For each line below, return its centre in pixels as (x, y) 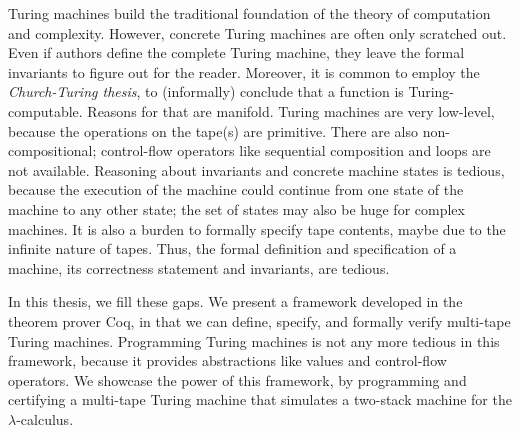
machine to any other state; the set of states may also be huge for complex (236, 208)
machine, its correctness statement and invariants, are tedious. (199, 267)
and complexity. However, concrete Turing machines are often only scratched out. (257, 32)
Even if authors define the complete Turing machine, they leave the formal (236, 52)
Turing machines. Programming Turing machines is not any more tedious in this (254, 340)
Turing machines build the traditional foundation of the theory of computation (249, 13)
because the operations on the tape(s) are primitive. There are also (213, 130)
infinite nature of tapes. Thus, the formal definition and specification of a (232, 248)
